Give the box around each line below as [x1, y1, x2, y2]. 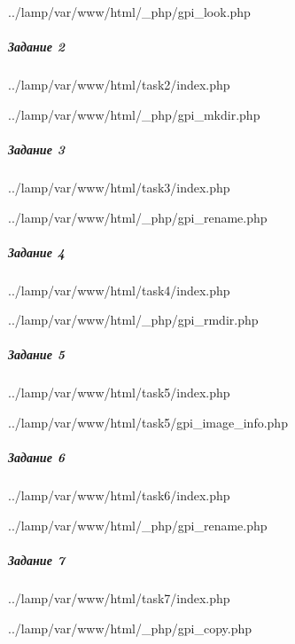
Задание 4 [8, 242, 65, 261]
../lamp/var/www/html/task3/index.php [8, 177, 230, 196]
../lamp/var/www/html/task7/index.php [8, 588, 230, 607]
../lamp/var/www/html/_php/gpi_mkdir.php [8, 105, 260, 123]
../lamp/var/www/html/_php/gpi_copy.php [8, 618, 252, 637]
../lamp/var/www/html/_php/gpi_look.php [8, 3, 251, 20]
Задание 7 [8, 550, 65, 569]
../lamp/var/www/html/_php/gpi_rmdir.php [8, 310, 259, 329]
